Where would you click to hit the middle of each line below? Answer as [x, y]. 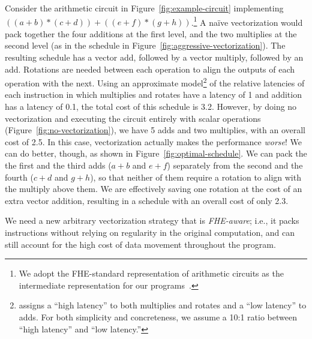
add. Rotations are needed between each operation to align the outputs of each [150, 69]
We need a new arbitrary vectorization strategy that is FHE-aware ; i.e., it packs [152, 220]
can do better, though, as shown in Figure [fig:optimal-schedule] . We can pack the [156, 153]
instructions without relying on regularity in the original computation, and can [150, 232]
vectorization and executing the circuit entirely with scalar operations [133, 118]
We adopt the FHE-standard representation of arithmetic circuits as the [151, 273]
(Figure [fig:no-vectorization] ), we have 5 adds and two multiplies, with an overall [155, 130]
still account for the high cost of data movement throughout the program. [140, 244]
